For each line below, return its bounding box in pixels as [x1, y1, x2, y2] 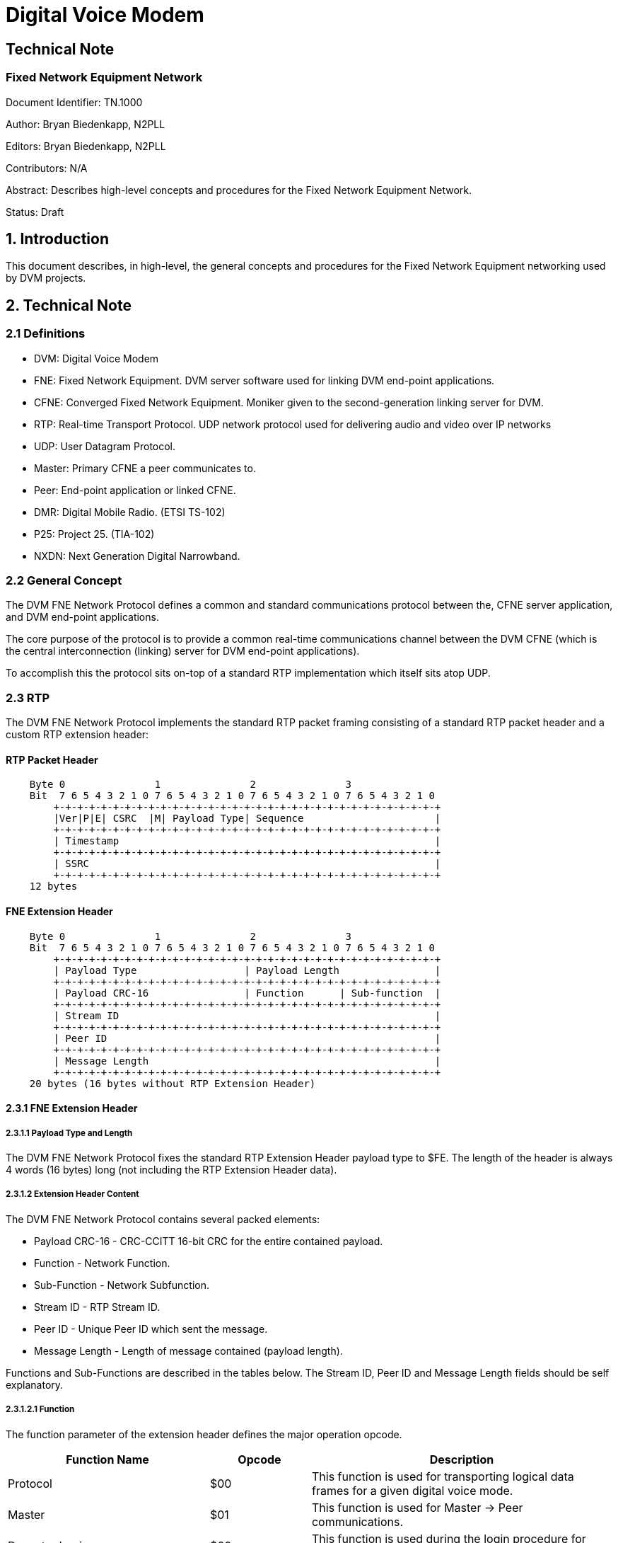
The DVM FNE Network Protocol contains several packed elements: [6, 1212, 320, 1225]
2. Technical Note [6, 296, 132, 314]
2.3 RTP [6, 690, 50, 705]
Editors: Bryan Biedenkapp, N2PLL [6, 139, 166, 152]
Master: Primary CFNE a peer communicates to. [34, 461, 256, 474]
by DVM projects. [6, 272, 86, 285]
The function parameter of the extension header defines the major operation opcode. [6, 1428, 402, 1440]
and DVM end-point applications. [6, 611, 159, 624]
